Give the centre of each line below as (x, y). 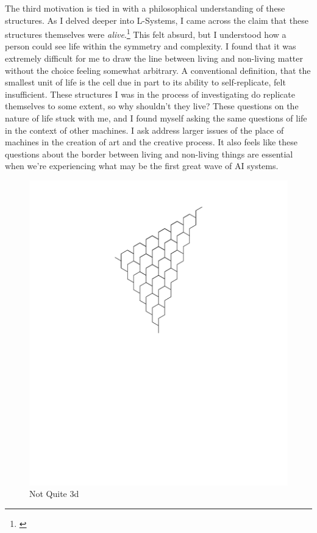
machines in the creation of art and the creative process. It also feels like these (151, 142)
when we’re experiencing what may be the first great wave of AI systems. (142, 166)
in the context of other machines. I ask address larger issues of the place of (144, 130)
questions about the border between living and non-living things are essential (149, 154)
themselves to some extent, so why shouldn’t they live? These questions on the (152, 106)
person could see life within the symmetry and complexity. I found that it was (151, 46)
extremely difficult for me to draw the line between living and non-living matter (154, 58)
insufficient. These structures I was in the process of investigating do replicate (150, 94)
